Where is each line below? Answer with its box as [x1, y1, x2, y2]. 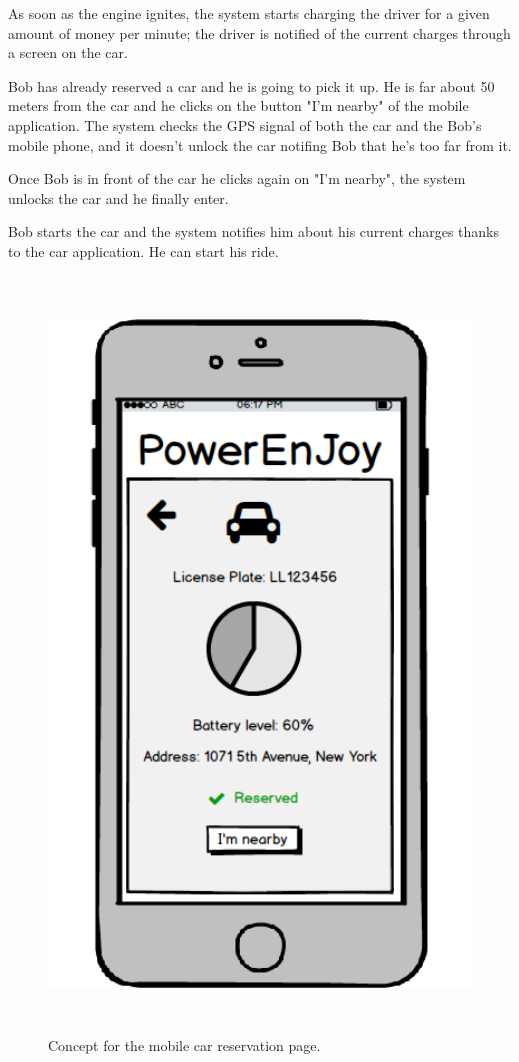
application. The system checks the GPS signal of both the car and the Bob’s [8, 114, 482, 135]
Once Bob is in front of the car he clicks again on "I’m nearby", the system [8, 168, 466, 189]
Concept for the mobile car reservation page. [48, 1035, 321, 1056]
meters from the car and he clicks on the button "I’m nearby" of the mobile [8, 95, 469, 116]
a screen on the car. [8, 42, 128, 63]
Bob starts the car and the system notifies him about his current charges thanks [8, 221, 499, 242]
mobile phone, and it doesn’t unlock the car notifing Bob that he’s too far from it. [8, 134, 512, 155]
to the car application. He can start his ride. [8, 240, 279, 261]
